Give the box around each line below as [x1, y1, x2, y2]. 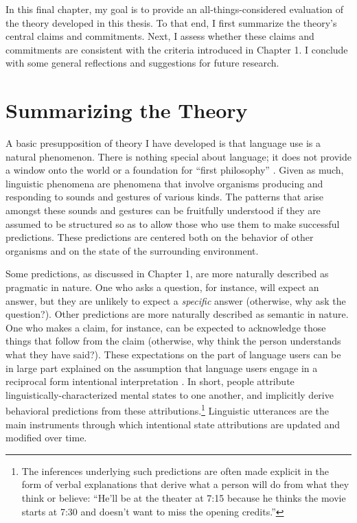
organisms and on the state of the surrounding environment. [5, 243, 259, 257]
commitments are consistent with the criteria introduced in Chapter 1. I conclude [5, 42, 348, 56]
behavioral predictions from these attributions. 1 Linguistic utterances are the [5, 402, 330, 418]
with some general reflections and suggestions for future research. [5, 56, 279, 70]
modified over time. [5, 430, 87, 445]
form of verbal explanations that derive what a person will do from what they [21, 477, 349, 491]
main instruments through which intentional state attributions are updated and [5, 417, 341, 431]
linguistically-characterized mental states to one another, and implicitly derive [5, 387, 334, 402]
